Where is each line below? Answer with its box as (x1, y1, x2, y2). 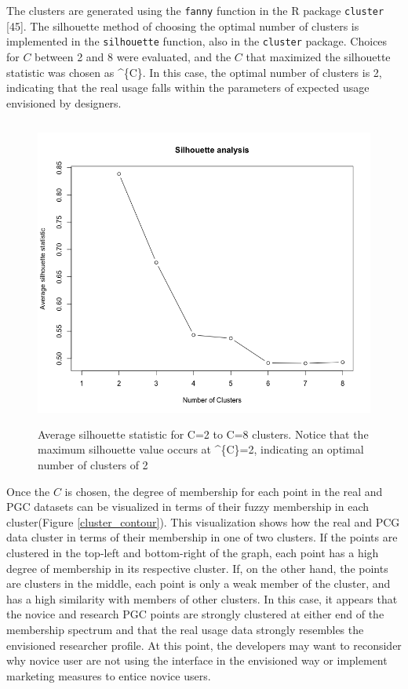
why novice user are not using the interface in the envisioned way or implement (6, 652, 388, 669)
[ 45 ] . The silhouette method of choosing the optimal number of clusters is (6, 17, 359, 34)
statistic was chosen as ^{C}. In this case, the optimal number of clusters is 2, (6, 64, 382, 80)
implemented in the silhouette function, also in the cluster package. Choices (6, 33, 388, 49)
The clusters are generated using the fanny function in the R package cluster (6, 2, 384, 18)
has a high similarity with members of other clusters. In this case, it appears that (6, 590, 398, 607)
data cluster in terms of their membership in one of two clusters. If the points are (6, 529, 398, 545)
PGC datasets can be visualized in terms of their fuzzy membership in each (6, 498, 369, 515)
